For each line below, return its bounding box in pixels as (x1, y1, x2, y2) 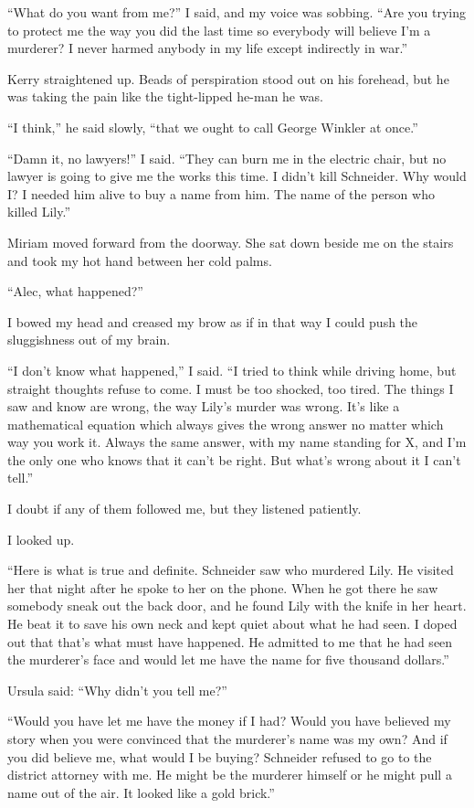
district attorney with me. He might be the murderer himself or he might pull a (7, 765, 452, 784)
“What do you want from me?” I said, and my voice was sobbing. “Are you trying (7, 3, 466, 21)
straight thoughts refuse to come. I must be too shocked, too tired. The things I (7, 378, 454, 398)
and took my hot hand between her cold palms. (7, 250, 272, 270)
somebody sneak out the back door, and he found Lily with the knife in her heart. (7, 596, 467, 615)
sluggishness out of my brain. (7, 330, 171, 349)
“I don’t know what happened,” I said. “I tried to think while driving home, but (7, 360, 457, 379)
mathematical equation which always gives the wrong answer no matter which (7, 414, 444, 433)
